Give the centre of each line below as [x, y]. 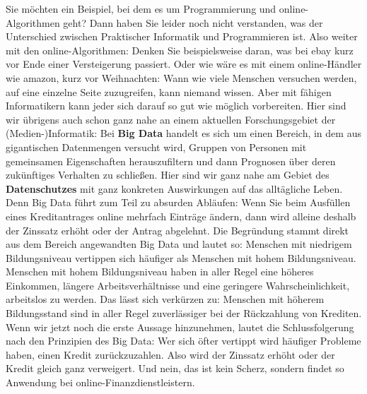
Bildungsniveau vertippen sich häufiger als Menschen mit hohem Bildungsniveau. [181, 257]
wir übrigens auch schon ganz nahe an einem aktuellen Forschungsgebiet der [171, 119]
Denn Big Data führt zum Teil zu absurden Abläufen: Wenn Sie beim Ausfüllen [178, 202]
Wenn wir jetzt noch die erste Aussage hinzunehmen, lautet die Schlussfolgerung [180, 327]
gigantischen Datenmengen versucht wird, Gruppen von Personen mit [156, 147]
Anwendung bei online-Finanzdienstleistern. [100, 382]
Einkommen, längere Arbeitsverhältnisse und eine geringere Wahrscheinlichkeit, [178, 285]
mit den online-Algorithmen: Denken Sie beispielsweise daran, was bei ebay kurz [180, 50]
